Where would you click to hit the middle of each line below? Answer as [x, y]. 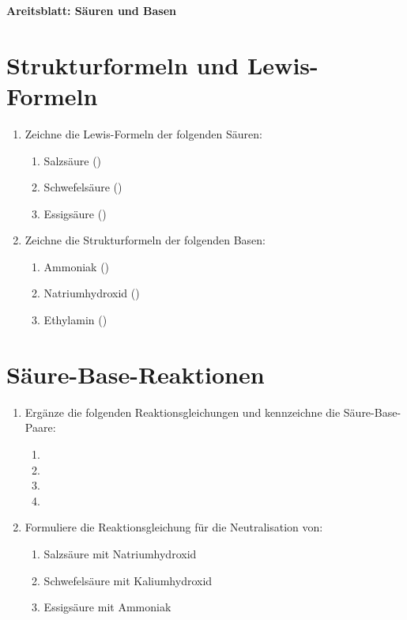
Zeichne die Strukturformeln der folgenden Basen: [145, 240]
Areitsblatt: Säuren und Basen [92, 10]
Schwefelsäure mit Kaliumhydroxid [128, 580]
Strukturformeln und [123, 64]
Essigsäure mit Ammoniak [107, 607]
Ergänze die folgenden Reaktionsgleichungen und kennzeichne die [183, 412]
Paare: [40, 427]
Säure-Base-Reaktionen [136, 374]
